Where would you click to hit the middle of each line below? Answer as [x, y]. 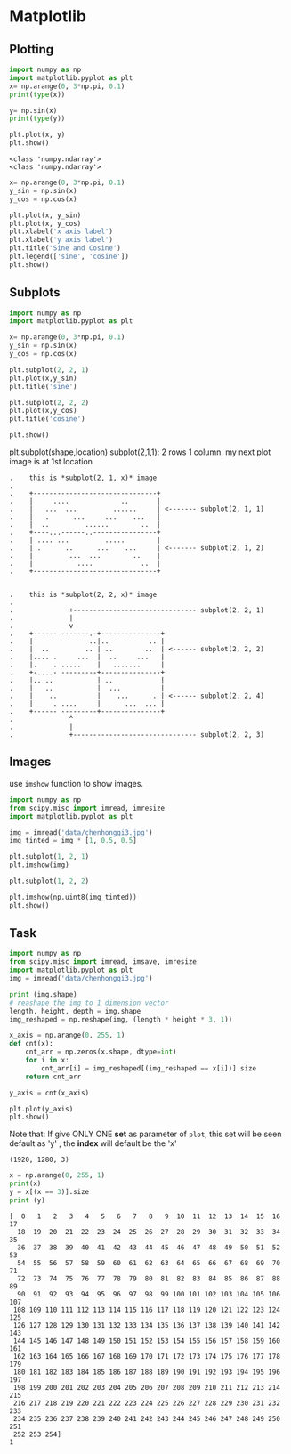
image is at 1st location [51, 462]
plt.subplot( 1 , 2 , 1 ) [49, 857]
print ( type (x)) [37, 94]
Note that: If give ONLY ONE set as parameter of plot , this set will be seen [145, 1134]
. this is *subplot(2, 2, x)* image [83, 595]
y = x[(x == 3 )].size [49, 1192]
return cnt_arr [53, 1077]
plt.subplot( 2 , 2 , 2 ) [49, 402]
